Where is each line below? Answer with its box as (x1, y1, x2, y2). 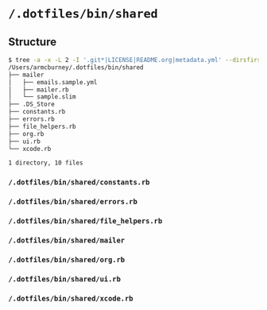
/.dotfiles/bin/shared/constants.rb (8, 178, 150, 187)
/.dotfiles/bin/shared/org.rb (8, 255, 126, 264)
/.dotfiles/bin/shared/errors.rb (8, 197, 137, 207)
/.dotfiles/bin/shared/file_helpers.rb (8, 217, 163, 226)
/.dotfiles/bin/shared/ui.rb (8, 274, 122, 284)
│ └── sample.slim (8, 93, 77, 101)
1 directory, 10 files (8, 159, 83, 167)
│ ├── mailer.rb (8, 86, 69, 94)
